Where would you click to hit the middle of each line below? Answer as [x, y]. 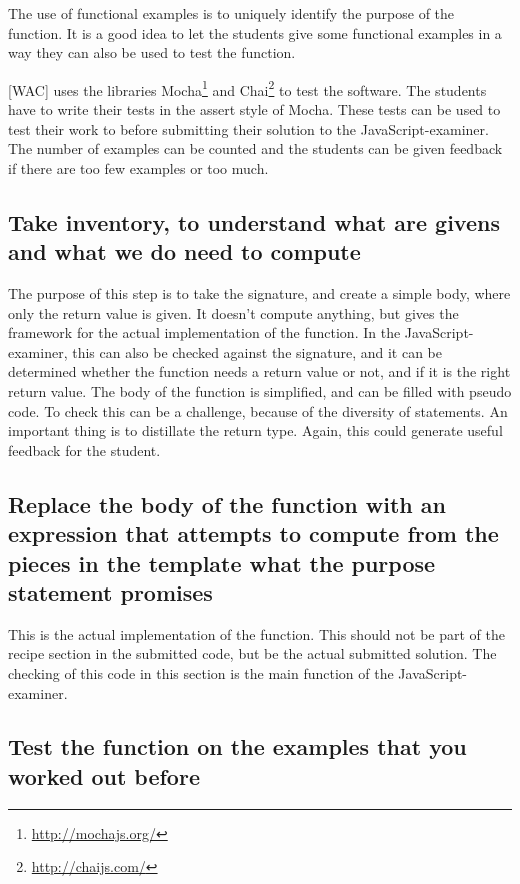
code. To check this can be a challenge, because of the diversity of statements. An [258, 410]
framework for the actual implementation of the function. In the [204, 332]
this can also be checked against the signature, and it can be [257, 351]
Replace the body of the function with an [227, 503]
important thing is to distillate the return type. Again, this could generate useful [255, 430]
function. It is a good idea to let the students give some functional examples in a [255, 32]
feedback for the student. [84, 449]
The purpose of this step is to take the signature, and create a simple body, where [259, 293]
